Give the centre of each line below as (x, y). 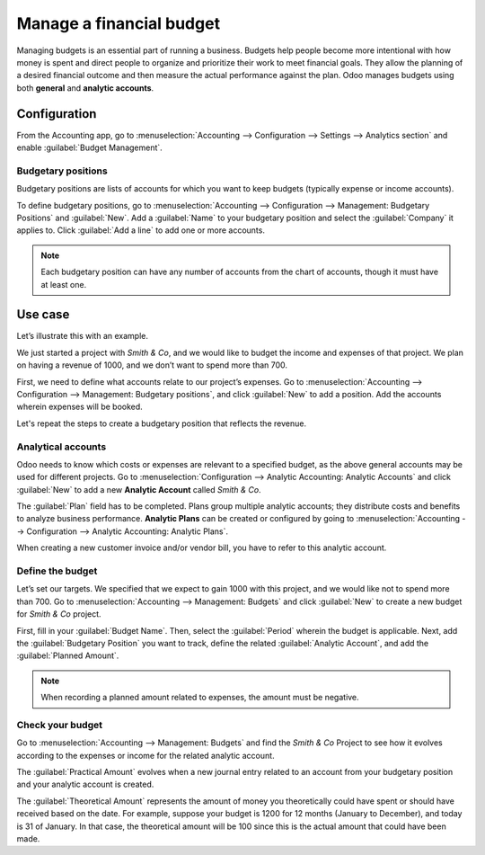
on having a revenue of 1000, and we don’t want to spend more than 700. (152, 365)
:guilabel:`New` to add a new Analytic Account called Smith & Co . (139, 489)
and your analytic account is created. (85, 784)
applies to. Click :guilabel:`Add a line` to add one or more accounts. (141, 230)
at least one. (64, 284)
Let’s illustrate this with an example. (82, 336)
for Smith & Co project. (59, 614)
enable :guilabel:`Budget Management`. (90, 147)
